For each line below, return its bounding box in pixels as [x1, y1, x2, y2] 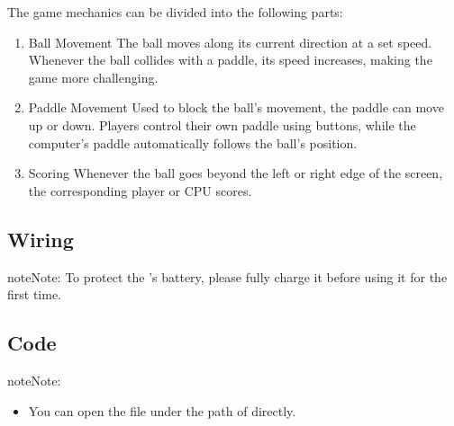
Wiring [7, 225, 74, 253]
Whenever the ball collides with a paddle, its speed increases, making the [28, 50, 432, 69]
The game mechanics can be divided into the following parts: [7, 3, 343, 21]
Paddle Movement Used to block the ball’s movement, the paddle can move [28, 98, 444, 117]
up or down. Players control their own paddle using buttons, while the [28, 115, 416, 134]
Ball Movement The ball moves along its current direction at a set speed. [28, 32, 432, 51]
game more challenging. [28, 67, 159, 86]
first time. [7, 285, 62, 304]
